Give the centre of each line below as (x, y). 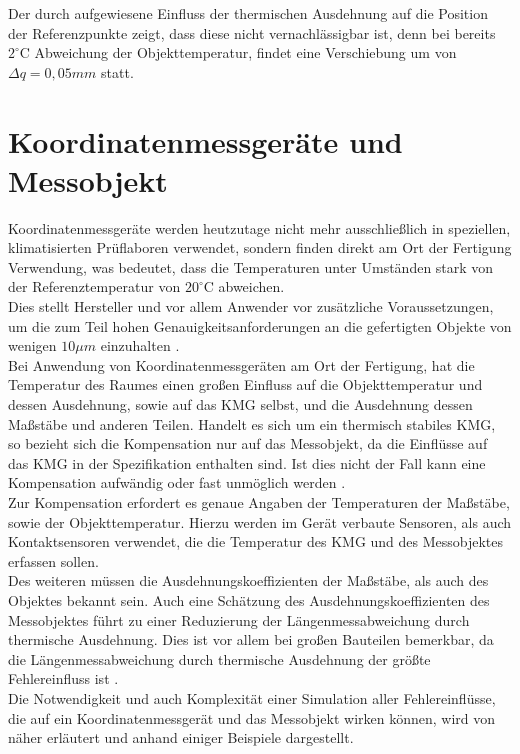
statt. (117, 71)
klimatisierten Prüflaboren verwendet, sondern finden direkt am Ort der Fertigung (260, 247)
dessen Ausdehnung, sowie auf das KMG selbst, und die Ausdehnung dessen (240, 404)
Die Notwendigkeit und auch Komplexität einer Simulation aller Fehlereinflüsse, (252, 697)
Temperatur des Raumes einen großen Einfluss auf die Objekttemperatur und (245, 384)
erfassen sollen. (53, 560)
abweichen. (251, 286)
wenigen (32, 345)
